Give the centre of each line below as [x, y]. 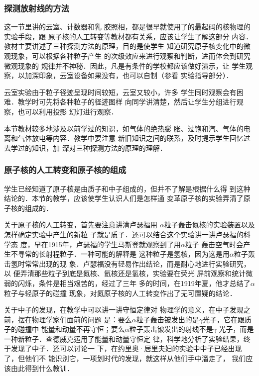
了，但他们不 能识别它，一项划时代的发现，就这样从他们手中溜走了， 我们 [125, 358]
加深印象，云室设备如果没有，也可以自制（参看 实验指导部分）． [129, 75]
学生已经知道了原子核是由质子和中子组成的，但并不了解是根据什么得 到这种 [127, 188]
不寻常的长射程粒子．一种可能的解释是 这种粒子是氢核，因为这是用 [120, 254]
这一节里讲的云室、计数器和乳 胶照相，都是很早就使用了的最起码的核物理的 [127, 27]
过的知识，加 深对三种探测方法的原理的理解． [92, 147]
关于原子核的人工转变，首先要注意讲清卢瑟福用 [81, 225]
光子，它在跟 [223, 319]
